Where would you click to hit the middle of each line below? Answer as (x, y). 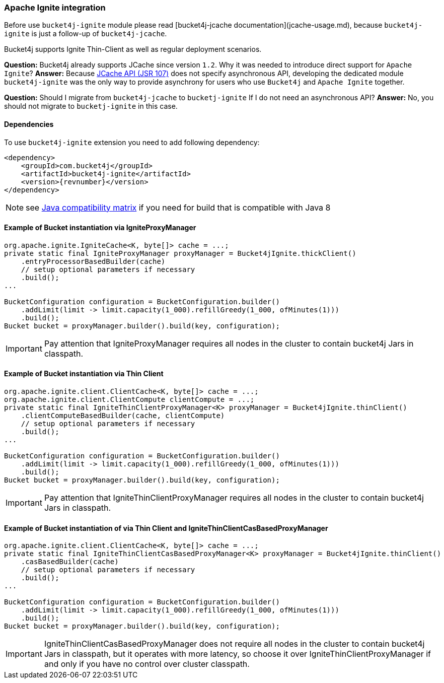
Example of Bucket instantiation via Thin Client (84, 374)
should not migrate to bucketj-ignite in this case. (91, 106)
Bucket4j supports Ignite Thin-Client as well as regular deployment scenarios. (133, 49)
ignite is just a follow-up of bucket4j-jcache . (86, 34)
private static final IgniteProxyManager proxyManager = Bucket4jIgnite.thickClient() (180, 253)
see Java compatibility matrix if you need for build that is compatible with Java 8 (178, 207)
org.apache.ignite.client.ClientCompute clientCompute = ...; (129, 400)
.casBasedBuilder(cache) (70, 562)
